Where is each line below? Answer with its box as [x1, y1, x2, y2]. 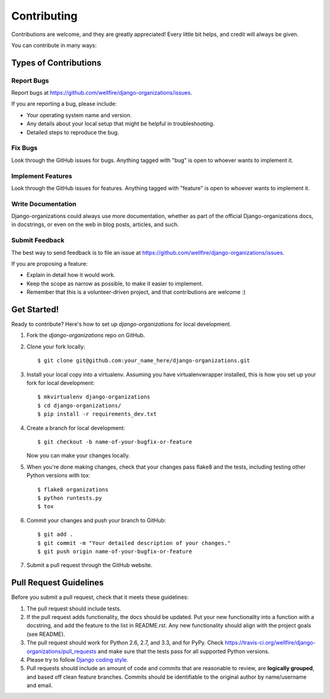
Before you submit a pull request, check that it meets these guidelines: [11, 593, 189, 601]
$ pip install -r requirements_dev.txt [37, 411, 157, 418]
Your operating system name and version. [26, 111, 132, 119]
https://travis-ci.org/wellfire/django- [225, 639, 316, 646]
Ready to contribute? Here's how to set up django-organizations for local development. [11, 321, 232, 328]
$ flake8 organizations [37, 486, 109, 493]
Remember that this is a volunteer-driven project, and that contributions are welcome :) [26, 288, 246, 296]
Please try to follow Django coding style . [26, 656, 128, 663]
